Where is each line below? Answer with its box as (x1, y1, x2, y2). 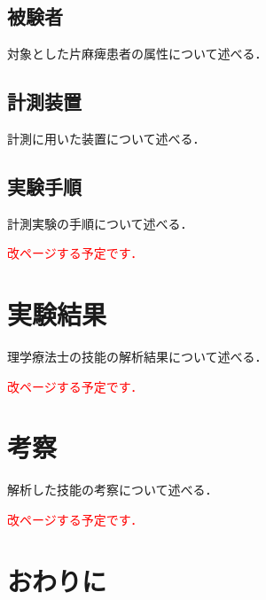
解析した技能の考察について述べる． (7, 480, 218, 499)
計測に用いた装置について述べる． (7, 129, 206, 147)
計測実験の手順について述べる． (7, 214, 193, 232)
